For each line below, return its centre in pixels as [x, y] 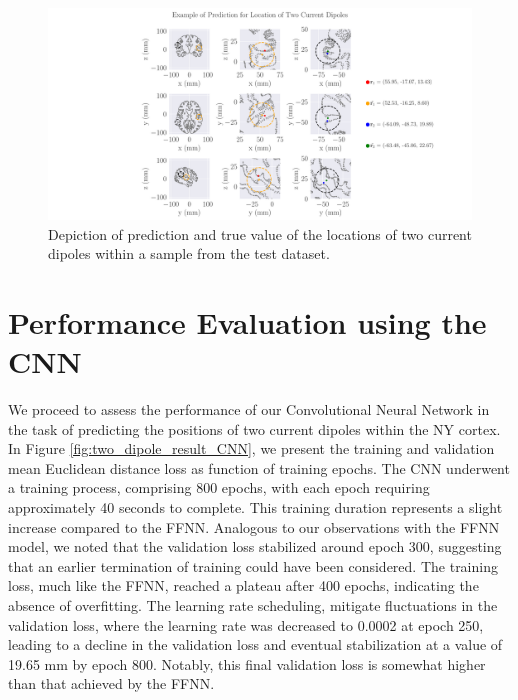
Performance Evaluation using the [247, 321]
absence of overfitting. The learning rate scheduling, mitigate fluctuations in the [253, 605]
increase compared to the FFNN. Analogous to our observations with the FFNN [254, 526]
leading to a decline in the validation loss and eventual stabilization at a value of [255, 644]
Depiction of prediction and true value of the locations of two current [260, 233]
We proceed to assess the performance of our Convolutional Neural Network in [249, 409]
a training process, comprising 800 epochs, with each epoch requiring [219, 487]
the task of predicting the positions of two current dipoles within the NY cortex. [254, 428]
